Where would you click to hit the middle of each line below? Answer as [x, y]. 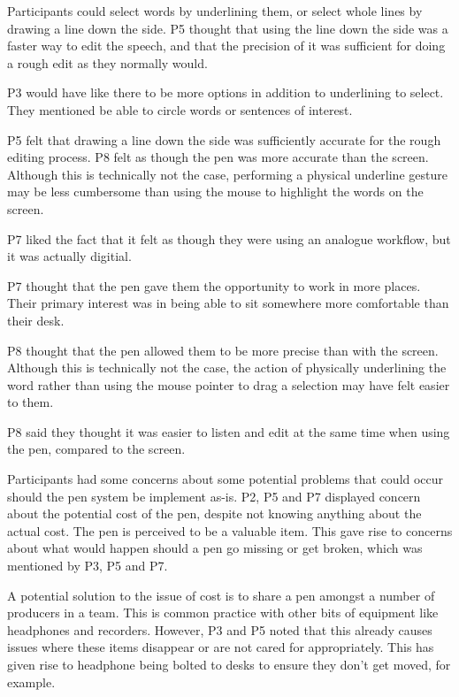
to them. [31, 402]
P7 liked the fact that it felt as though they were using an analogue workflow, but [229, 238]
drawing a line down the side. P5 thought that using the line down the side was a [228, 28]
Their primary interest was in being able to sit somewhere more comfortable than [228, 303]
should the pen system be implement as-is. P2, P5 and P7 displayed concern [214, 496]
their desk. [36, 320]
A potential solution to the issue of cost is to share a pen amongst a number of [221, 595]
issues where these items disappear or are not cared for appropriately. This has [221, 647]
